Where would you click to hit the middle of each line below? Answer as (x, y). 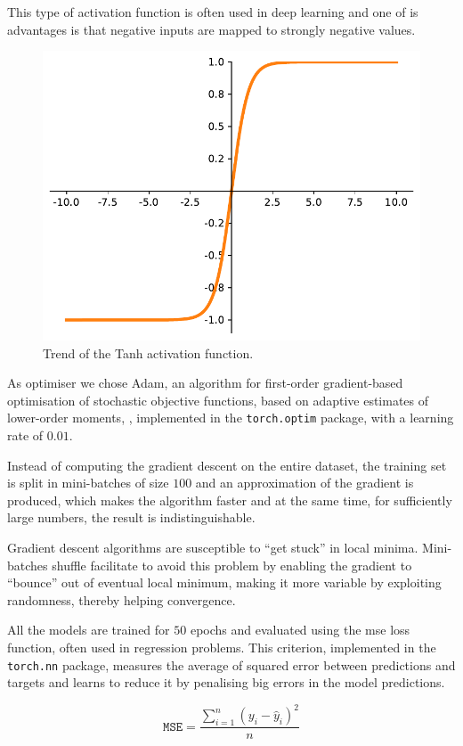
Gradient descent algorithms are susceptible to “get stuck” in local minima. (213, 548)
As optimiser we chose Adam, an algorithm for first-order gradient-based (205, 383)
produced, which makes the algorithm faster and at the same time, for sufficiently (230, 500)
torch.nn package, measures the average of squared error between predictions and (231, 664)
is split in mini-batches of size (88, 483)
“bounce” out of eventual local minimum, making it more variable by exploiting (224, 582)
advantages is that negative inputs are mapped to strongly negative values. (211, 29)
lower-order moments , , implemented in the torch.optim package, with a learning (231, 418)
